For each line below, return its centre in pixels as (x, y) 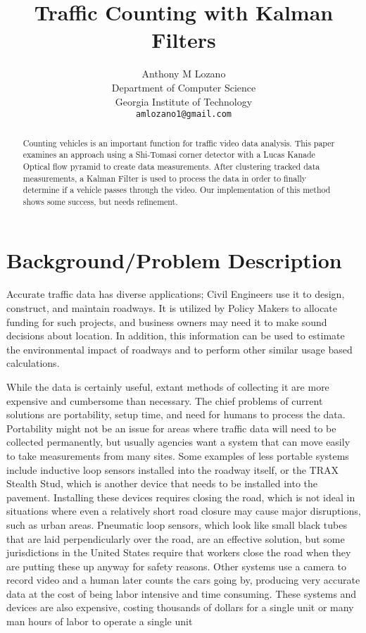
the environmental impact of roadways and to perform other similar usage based (179, 349)
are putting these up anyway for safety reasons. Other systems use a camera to (176, 566)
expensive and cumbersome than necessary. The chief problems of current (165, 400)
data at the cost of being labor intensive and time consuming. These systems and (182, 593)
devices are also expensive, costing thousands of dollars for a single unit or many (180, 607)
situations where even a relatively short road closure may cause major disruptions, (184, 511)
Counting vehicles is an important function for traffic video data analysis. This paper (179, 143)
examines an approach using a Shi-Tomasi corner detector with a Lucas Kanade (169, 155)
